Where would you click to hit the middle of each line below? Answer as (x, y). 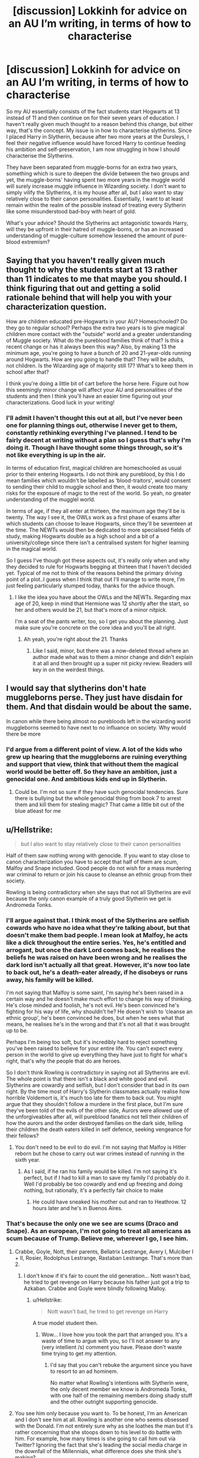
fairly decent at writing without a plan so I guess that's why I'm (99, 440)
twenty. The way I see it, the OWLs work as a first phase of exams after (94, 517)
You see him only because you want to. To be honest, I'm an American (101, 1413)
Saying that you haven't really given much (86, 261)
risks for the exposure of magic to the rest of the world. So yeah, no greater (99, 493)
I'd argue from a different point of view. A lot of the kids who (94, 749)
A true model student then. (65, 1323)
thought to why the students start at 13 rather (92, 270)
